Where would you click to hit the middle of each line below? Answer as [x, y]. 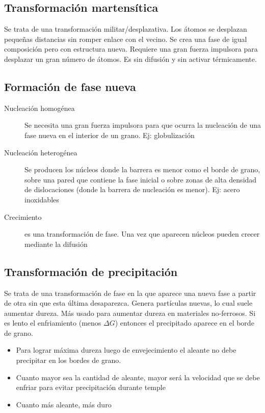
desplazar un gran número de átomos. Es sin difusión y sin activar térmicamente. [130, 59]
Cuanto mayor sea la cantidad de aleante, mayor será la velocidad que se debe [138, 377]
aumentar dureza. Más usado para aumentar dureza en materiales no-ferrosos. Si [130, 313]
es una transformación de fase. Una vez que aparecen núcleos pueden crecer [142, 234]
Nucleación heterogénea [41, 152]
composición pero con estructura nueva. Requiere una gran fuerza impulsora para [131, 49]
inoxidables [42, 199]
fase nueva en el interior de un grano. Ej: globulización [110, 135]
